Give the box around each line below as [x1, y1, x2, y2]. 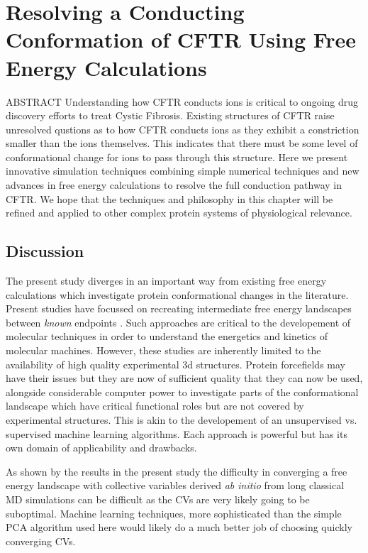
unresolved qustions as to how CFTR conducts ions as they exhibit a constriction [6, 121, 359, 136]
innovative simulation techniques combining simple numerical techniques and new [6, 163, 359, 178]
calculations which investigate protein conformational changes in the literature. [6, 287, 349, 302]
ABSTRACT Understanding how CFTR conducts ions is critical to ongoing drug [6, 94, 359, 109]
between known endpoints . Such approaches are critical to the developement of [6, 314, 351, 329]
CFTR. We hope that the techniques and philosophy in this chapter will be [6, 191, 333, 206]
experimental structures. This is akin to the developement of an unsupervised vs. [6, 412, 357, 427]
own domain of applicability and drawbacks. [6, 440, 197, 455]
